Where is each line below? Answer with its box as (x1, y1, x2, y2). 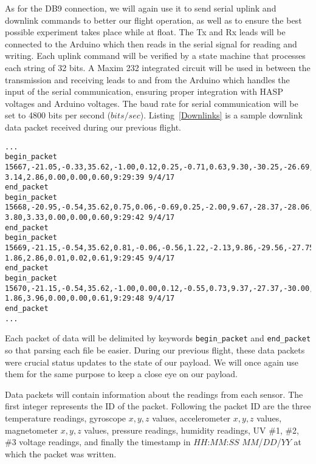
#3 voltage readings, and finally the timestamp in (5, 435, 191, 448)
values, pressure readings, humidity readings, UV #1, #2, (84, 423, 300, 436)
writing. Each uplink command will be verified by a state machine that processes (5, 49, 306, 62)
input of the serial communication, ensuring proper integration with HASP (5, 85, 283, 98)
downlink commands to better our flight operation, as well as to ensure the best (5, 13, 302, 26)
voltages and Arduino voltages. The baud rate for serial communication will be (5, 97, 298, 109)
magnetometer (5, 423, 58, 436)
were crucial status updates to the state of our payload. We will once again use (5, 355, 299, 368)
